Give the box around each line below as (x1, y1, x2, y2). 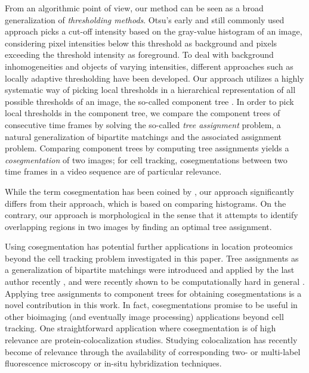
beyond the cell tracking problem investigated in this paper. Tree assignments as (5, 251, 299, 264)
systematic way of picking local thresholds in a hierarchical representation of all (5, 83, 296, 96)
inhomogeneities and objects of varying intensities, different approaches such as (5, 60, 293, 72)
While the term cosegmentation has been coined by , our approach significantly (5, 185, 294, 197)
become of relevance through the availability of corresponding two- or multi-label (5, 345, 301, 358)
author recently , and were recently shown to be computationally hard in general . (5, 275, 305, 288)
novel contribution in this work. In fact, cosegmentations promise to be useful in (5, 299, 298, 311)
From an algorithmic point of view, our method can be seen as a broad (5, 2, 264, 14)
